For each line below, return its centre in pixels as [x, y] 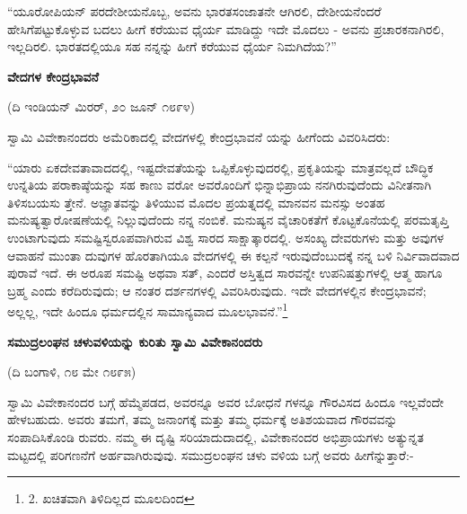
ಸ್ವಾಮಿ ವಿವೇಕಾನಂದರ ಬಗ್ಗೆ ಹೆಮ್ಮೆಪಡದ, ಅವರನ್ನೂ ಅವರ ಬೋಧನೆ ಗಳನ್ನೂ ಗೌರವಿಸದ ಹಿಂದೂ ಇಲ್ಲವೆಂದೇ [226, 401]
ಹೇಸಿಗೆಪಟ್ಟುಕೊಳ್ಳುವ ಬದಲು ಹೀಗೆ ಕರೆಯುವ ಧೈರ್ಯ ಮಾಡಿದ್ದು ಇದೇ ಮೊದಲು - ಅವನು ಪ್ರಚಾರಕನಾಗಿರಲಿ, [226, 28]
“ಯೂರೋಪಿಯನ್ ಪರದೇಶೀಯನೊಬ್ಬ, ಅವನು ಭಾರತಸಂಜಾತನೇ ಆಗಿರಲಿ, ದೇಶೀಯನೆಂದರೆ [194, 11]
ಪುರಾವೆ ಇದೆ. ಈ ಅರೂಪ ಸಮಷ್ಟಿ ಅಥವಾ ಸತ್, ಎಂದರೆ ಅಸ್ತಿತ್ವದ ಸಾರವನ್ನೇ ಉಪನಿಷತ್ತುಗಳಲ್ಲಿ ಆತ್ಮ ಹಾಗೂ [225, 273]
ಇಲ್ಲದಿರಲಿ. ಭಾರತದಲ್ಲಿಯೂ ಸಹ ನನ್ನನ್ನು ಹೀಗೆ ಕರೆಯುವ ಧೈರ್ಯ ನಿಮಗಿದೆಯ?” [172, 46]
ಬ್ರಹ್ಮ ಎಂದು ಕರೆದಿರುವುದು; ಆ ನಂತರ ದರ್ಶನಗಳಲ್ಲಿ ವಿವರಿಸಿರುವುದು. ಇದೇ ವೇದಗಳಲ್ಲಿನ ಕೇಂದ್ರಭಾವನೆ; [217, 290]
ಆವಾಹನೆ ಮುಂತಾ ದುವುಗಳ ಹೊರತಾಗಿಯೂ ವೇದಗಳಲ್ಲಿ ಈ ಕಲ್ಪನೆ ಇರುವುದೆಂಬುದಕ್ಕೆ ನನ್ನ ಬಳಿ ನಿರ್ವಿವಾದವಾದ [233, 255]
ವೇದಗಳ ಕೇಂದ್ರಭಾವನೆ [53, 76]
